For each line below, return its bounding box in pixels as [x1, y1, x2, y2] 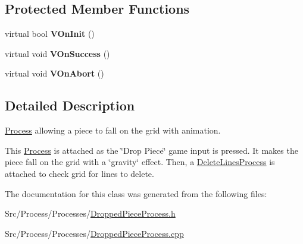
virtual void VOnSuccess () [5, 47, 110, 59]
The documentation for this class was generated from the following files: [5, 187, 267, 199]
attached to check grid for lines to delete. [5, 167, 154, 179]
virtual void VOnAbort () [5, 67, 104, 80]
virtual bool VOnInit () [5, 27, 95, 40]
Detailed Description [5, 96, 135, 115]
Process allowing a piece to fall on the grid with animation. [5, 124, 221, 137]
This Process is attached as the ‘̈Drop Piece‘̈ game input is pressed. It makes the [5, 144, 298, 156]
